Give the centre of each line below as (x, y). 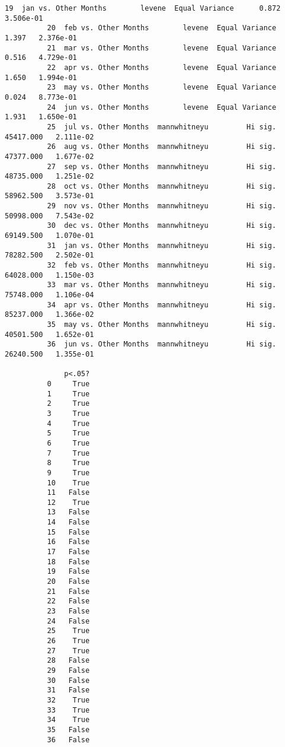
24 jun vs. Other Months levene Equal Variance (162, 107)
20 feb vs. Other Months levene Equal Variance (162, 28)
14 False (68, 522)
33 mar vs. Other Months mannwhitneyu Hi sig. (162, 285)
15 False (68, 532)
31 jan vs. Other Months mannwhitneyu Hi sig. (162, 245)
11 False (68, 493)
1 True (68, 394)
